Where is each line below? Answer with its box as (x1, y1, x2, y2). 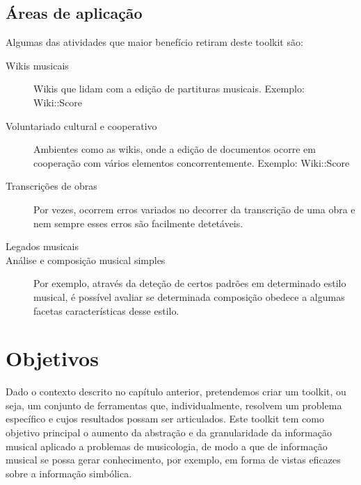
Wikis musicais (6, 58, 69, 72)
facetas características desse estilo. (33, 303, 179, 318)
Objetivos (6, 344, 99, 372)
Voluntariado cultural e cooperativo (6, 118, 157, 133)
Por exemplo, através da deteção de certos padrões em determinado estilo (33, 276, 346, 290)
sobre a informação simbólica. (6, 466, 132, 480)
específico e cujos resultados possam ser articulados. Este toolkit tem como (6, 411, 324, 426)
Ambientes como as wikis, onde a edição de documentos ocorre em (33, 142, 316, 156)
